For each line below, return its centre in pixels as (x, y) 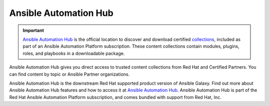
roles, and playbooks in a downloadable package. (74, 53)
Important (33, 30)
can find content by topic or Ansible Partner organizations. (69, 74)
